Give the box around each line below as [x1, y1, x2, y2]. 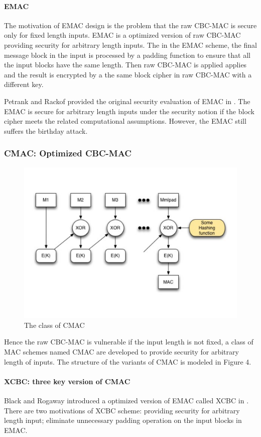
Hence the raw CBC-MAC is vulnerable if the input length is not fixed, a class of [4, 336, 253, 347]
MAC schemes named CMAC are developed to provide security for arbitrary [4, 346, 239, 357]
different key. [4, 79, 44, 90]
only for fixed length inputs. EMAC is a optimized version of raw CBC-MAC [4, 30, 241, 40]
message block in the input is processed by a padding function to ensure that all [4, 49, 250, 60]
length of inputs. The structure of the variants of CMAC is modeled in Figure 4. [4, 356, 251, 367]
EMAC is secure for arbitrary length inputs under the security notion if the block [4, 106, 254, 116]
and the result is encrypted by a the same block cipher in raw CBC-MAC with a [4, 69, 252, 79]
